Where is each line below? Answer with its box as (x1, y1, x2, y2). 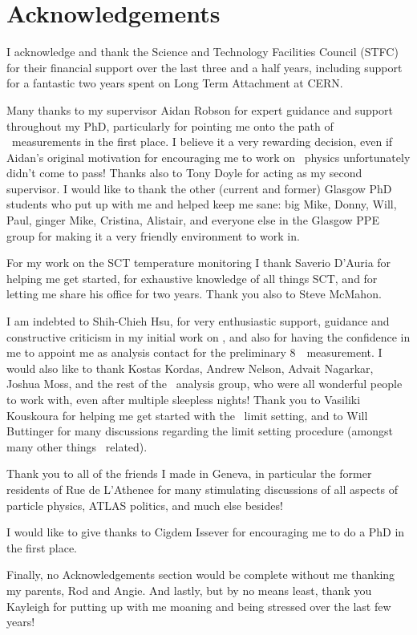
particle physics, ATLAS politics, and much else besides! (6, 496, 283, 513)
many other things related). (6, 438, 148, 455)
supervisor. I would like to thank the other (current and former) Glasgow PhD (6, 180, 392, 196)
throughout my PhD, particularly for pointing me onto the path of (6, 117, 334, 134)
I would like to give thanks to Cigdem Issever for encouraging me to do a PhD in (6, 524, 405, 540)
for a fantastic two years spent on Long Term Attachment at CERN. (6, 75, 343, 91)
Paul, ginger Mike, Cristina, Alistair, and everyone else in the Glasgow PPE (6, 212, 379, 229)
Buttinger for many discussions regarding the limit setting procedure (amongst (6, 423, 393, 439)
